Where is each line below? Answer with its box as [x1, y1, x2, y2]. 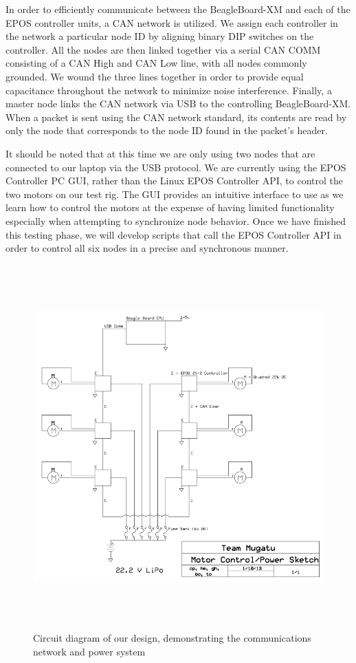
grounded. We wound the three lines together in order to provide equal [5, 69, 304, 83]
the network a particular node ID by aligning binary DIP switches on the [5, 29, 314, 43]
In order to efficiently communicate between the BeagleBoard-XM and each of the [5, 2, 351, 16]
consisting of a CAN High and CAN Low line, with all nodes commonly [5, 56, 307, 70]
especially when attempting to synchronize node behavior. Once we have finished [5, 213, 346, 228]
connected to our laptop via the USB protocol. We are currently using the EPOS [5, 160, 346, 174]
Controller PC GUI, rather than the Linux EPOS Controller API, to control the [5, 173, 344, 188]
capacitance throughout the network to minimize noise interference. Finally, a [5, 83, 332, 97]
